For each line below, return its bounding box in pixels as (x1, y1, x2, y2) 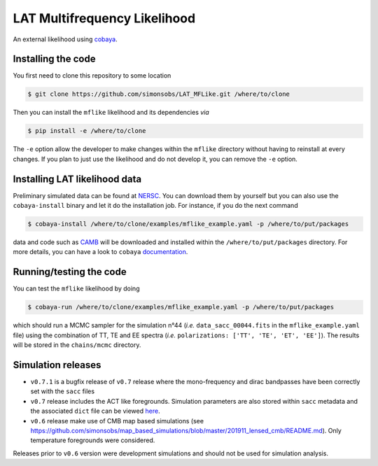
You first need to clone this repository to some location (13, 71, 171, 80)
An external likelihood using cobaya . (13, 35, 118, 43)
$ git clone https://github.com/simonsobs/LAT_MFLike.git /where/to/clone (27, 90, 290, 98)
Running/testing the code (13, 266, 127, 278)
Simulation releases (13, 359, 101, 371)
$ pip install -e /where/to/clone (27, 127, 146, 135)
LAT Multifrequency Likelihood (13, 10, 196, 26)
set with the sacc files (30, 387, 94, 395)
